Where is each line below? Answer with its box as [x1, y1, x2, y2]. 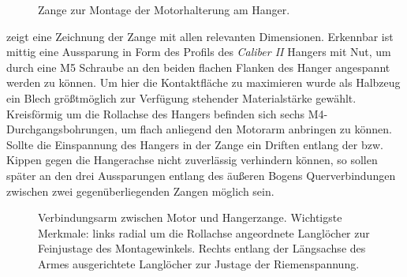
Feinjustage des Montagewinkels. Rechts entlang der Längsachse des [38, 240, 366, 256]
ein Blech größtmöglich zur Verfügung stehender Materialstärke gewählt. [6, 89, 357, 106]
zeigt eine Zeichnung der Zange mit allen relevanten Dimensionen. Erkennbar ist [6, 28, 394, 44]
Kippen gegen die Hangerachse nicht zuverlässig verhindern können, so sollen [6, 152, 378, 168]
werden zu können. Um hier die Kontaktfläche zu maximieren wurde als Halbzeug [6, 74, 401, 91]
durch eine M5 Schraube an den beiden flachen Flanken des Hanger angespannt [6, 58, 390, 75]
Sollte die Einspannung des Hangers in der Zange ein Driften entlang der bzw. [6, 136, 383, 152]
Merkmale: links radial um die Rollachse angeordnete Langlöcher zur [38, 224, 370, 241]
